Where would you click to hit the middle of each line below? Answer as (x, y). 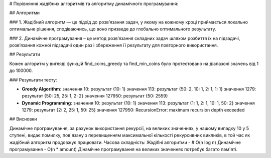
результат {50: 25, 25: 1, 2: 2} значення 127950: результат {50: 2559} (95, 96)
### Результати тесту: (33, 79)
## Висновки (23, 119)
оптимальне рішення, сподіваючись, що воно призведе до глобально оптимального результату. (113, 29)
